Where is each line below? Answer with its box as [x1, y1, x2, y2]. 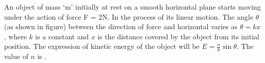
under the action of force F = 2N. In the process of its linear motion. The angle [4, 11, 253, 22]
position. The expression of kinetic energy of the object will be [4, 41, 200, 51]
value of [4, 51, 29, 61]
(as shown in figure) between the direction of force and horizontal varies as [4, 21, 238, 32]
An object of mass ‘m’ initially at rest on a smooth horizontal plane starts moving [4, 2, 261, 12]
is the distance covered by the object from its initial [98, 31, 259, 41]
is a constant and [35, 31, 89, 41]
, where [4, 31, 27, 41]
